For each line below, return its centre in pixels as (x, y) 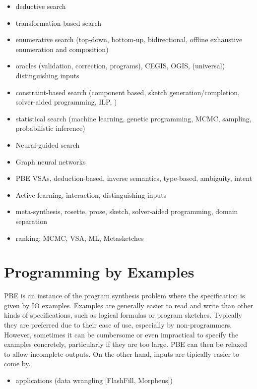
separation (31, 221)
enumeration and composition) (62, 49)
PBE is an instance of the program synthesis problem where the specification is (125, 296)
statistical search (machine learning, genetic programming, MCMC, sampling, (133, 118)
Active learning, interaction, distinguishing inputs (91, 194)
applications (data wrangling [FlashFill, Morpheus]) (94, 380)
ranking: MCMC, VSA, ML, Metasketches (80, 238)
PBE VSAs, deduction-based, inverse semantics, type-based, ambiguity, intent (134, 178)
